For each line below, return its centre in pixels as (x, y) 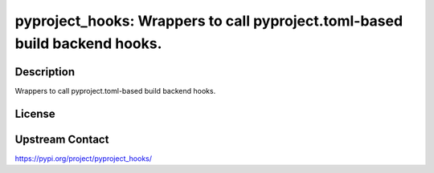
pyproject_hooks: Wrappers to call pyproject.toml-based (209, 21)
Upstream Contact (62, 139)
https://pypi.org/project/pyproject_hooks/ (84, 158)
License (35, 113)
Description (45, 72)
